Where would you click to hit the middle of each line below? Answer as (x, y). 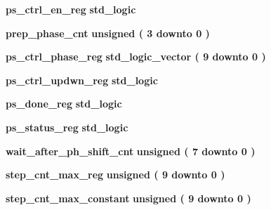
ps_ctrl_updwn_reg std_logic (82, 80)
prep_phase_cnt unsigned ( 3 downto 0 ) (108, 33)
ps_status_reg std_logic (67, 127)
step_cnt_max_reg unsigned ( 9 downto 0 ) (115, 175)
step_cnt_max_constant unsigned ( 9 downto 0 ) (128, 198)
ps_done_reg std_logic (64, 104)
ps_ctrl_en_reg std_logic (71, 9)
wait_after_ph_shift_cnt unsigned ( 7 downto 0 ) (131, 151)
